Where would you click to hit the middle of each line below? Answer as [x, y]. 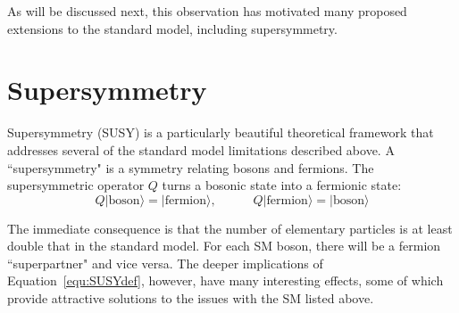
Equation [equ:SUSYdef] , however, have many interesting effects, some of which [225, 280]
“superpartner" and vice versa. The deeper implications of [165, 263]
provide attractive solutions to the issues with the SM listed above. [191, 298]
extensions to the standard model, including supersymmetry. [172, 28]
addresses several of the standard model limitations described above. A [201, 149]
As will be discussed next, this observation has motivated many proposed [207, 11]
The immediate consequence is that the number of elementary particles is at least [230, 228]
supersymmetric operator [76, 185]
